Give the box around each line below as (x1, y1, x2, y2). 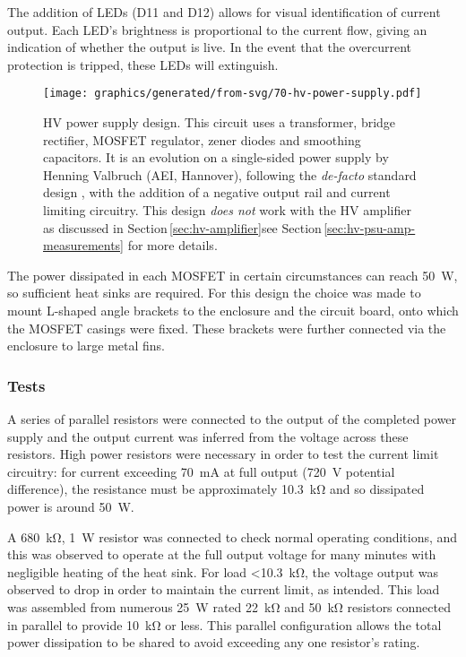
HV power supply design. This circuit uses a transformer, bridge (43, 113, 396, 132)
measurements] (43, 236, 125, 255)
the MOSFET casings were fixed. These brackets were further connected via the (7, 318, 446, 337)
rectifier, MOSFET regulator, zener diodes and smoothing (43, 130, 361, 149)
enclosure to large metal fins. (7, 336, 165, 355)
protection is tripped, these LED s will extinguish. (7, 55, 279, 73)
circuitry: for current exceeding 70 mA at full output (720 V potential (7, 462, 395, 480)
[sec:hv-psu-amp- (324, 218, 416, 237)
